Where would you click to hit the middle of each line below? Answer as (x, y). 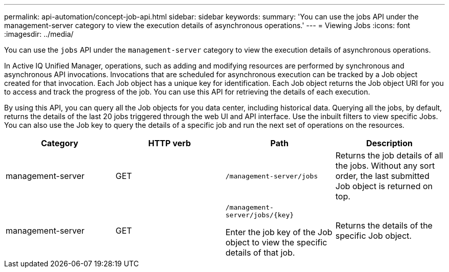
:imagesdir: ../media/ (39, 34)
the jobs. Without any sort (385, 166)
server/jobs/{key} (260, 215)
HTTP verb (170, 143)
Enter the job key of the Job (279, 232)
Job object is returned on (384, 186)
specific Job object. (374, 236)
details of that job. (260, 253)
